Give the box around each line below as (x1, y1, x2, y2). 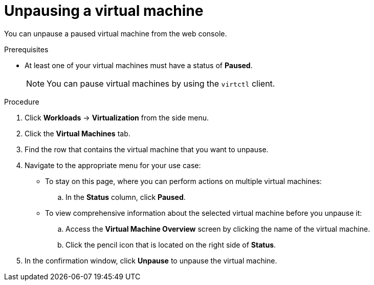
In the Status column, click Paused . (65, 192, 186, 201)
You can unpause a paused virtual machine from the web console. (4, 29, 227, 38)
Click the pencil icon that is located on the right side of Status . (65, 240, 276, 249)
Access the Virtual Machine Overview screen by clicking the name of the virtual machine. (65, 224, 370, 233)
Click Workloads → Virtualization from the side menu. (25, 113, 209, 122)
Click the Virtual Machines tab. (25, 129, 130, 138)
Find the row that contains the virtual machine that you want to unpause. (25, 145, 269, 154)
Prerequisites (4, 45, 49, 54)
